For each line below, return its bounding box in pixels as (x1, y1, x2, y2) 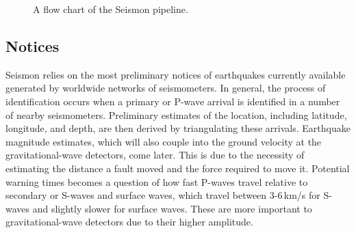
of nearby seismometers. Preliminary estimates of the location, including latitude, (5, 107, 347, 122)
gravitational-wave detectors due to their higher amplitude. (5, 215, 253, 229)
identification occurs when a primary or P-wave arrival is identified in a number (5, 94, 340, 108)
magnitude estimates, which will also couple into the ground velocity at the (5, 134, 322, 148)
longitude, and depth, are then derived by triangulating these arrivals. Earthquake (5, 121, 351, 135)
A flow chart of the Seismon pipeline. (33, 2, 188, 16)
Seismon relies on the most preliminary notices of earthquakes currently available (5, 67, 346, 81)
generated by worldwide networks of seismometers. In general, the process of (5, 81, 326, 95)
